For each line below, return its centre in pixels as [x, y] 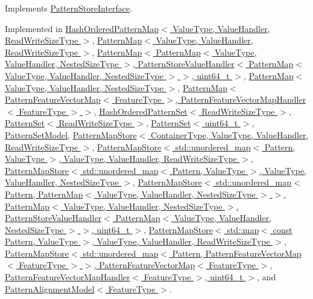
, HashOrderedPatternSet [141, 111]
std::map [243, 229]
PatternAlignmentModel [50, 288]
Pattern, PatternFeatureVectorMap [237, 253]
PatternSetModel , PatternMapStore [71, 134]
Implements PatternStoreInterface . [69, 8]
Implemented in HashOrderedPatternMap [82, 28]
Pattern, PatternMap [44, 194]
